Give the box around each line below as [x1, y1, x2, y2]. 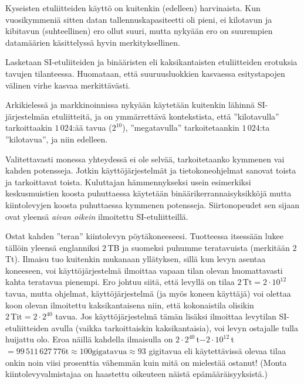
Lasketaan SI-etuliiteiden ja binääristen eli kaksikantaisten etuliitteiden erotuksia [5, 56, 298, 68]
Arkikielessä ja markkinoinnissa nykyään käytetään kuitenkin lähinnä [5, 98, 255, 111]
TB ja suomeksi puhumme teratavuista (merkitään [107, 241, 290, 253]
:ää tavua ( [72, 121, 112, 134]
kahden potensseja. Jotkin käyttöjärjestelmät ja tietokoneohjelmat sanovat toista [5, 164, 296, 176]
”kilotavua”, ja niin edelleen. [5, 132, 108, 145]
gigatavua [92, 348, 127, 356]
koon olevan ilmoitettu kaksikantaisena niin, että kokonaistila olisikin [5, 298, 254, 311]
